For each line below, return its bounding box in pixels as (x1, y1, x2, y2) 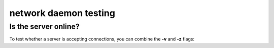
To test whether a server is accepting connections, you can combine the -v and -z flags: (9, 36, 195, 42)
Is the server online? (9, 22, 80, 31)
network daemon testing (9, 7, 115, 18)
